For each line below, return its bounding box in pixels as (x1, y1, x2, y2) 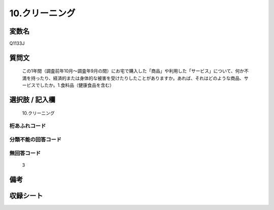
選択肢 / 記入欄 (9, 95, 56, 104)
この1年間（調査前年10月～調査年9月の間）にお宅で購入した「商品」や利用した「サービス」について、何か (22, 68, 245, 74)
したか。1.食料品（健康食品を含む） (40, 82, 114, 88)
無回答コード (9, 150, 41, 157)
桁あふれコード (9, 122, 46, 129)
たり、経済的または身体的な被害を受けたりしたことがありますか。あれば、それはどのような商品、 (40, 75, 245, 81)
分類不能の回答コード (9, 136, 62, 143)
